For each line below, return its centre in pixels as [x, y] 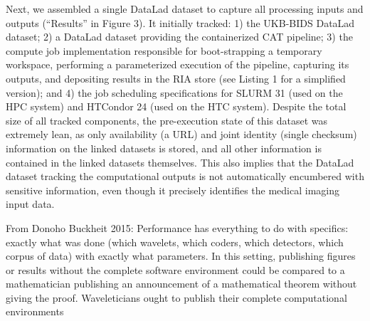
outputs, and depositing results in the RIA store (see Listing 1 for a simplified [176, 78]
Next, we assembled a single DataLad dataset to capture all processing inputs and [185, 9]
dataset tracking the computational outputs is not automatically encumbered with [185, 176]
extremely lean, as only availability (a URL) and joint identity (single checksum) [181, 134]
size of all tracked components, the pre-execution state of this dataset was [166, 120]
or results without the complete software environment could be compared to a [175, 269]
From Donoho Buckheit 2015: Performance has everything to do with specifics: [177, 227]
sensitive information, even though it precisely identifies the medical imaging [173, 190]
